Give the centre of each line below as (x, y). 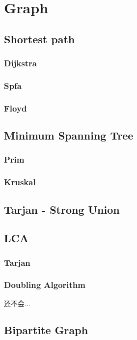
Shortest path (40, 39)
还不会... (17, 303)
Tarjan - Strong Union (62, 209)
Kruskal (20, 182)
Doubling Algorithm (45, 285)
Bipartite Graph (46, 329)
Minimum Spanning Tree (69, 135)
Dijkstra (20, 63)
